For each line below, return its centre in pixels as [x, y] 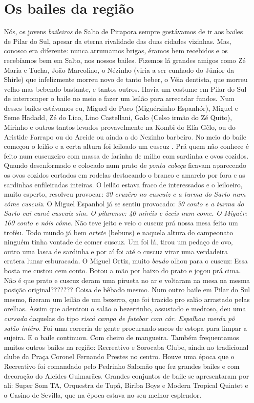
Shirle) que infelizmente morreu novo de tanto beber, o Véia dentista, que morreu [126, 79]
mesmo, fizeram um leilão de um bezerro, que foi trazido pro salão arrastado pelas [127, 299]
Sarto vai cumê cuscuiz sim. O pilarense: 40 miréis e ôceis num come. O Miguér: [126, 213]
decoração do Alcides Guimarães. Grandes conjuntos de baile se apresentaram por [127, 375]
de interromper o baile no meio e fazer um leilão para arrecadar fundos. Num [119, 98]
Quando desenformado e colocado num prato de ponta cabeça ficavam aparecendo [125, 165]
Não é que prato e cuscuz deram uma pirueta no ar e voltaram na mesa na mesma [127, 280]
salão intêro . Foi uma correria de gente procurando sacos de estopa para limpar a [126, 328]
